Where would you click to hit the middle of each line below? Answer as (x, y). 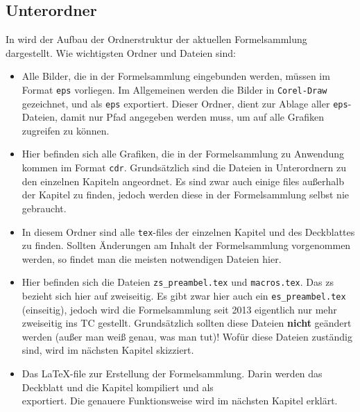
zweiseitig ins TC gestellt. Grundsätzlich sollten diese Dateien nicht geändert (187, 323)
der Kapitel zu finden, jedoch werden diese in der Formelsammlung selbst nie (186, 195)
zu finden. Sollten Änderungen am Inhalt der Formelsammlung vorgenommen (186, 245)
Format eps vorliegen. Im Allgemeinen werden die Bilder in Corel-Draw (174, 89)
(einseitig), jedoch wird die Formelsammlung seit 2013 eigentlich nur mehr (179, 309)
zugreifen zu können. (66, 130)
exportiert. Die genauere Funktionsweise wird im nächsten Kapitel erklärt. (180, 401)
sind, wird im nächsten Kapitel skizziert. (108, 350)
